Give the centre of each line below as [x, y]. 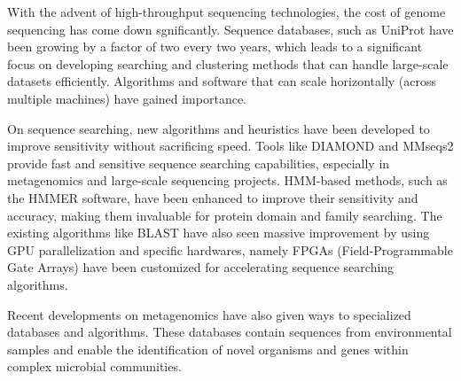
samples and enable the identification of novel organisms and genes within [208, 349]
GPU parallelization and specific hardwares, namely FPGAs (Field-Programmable [230, 249]
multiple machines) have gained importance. [127, 98]
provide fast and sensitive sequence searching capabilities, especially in [199, 163]
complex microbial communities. [94, 366]
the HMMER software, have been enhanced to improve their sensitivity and [213, 197]
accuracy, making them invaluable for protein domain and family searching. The [225, 215]
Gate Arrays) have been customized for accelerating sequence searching [201, 267]
